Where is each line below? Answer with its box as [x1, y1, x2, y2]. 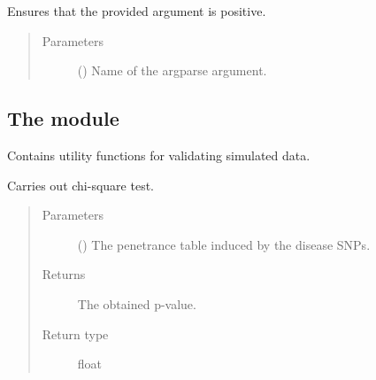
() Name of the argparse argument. [77, 61, 267, 80]
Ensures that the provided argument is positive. [7, 2, 266, 19]
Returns [42, 265, 86, 283]
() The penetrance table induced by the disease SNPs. [77, 235, 371, 253]
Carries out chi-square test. [7, 175, 154, 194]
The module [7, 105, 119, 132]
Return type [42, 324, 109, 343]
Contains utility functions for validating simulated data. [7, 145, 311, 164]
